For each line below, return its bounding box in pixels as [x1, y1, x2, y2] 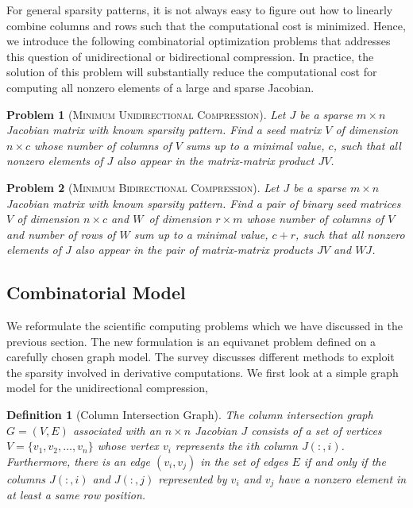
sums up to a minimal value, [185, 137, 325, 153]
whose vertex [97, 437, 159, 454]
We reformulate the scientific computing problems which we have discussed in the [6, 317, 403, 334]
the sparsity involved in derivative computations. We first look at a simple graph [6, 364, 399, 380]
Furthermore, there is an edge [6, 452, 150, 469]
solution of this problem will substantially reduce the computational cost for [6, 63, 377, 80]
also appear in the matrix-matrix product [117, 152, 315, 169]
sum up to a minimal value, [133, 225, 268, 242]
